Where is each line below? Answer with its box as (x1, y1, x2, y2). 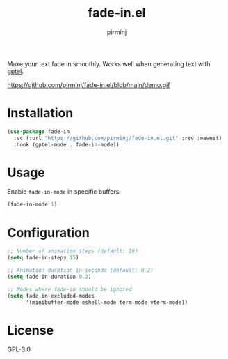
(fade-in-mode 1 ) (7, 201, 58, 208)
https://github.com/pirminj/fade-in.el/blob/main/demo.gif (7, 80, 170, 89)
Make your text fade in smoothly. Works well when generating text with (7, 59, 211, 68)
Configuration (7, 224, 90, 240)
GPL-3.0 (7, 345, 31, 353)
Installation (7, 105, 74, 121)
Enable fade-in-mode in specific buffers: (7, 188, 122, 196)
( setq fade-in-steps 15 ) (7, 254, 79, 261)
